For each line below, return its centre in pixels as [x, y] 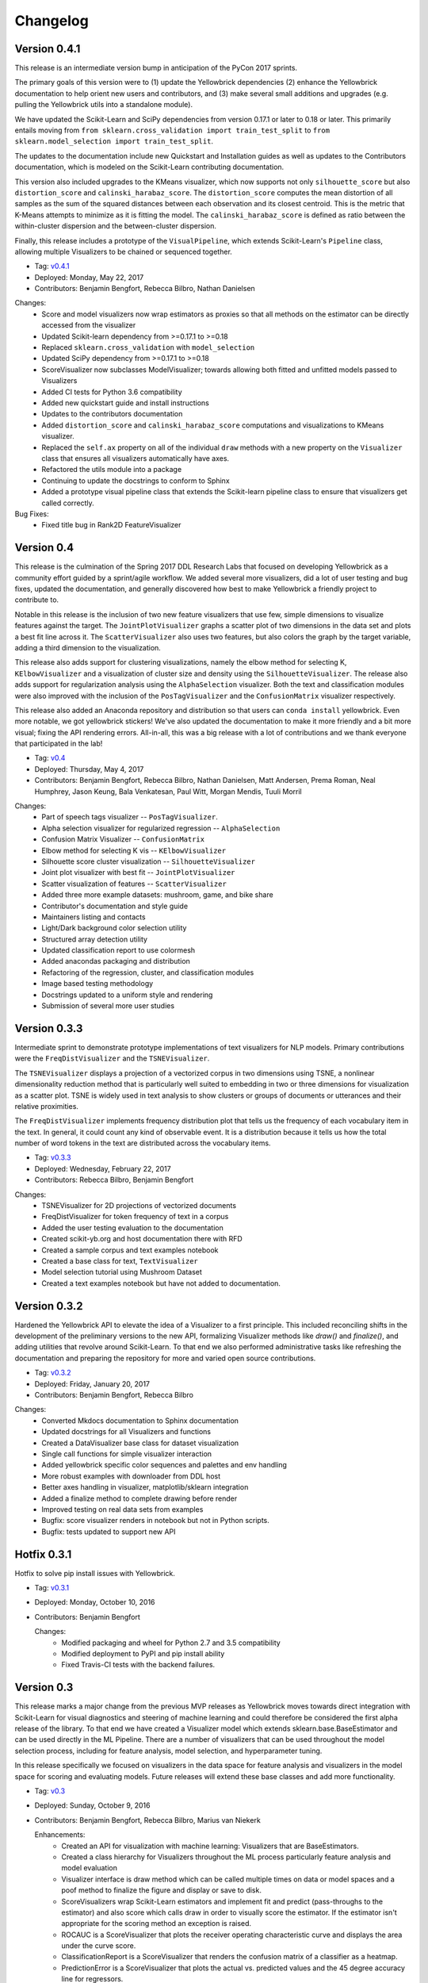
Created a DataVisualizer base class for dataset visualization [140, 1443]
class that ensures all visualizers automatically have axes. [136, 458]
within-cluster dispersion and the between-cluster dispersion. [116, 226]
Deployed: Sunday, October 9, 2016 [92, 1805]
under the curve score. [99, 1946]
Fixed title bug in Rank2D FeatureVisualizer [111, 525]
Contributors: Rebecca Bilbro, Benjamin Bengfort [114, 1180]
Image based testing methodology [97, 984]
